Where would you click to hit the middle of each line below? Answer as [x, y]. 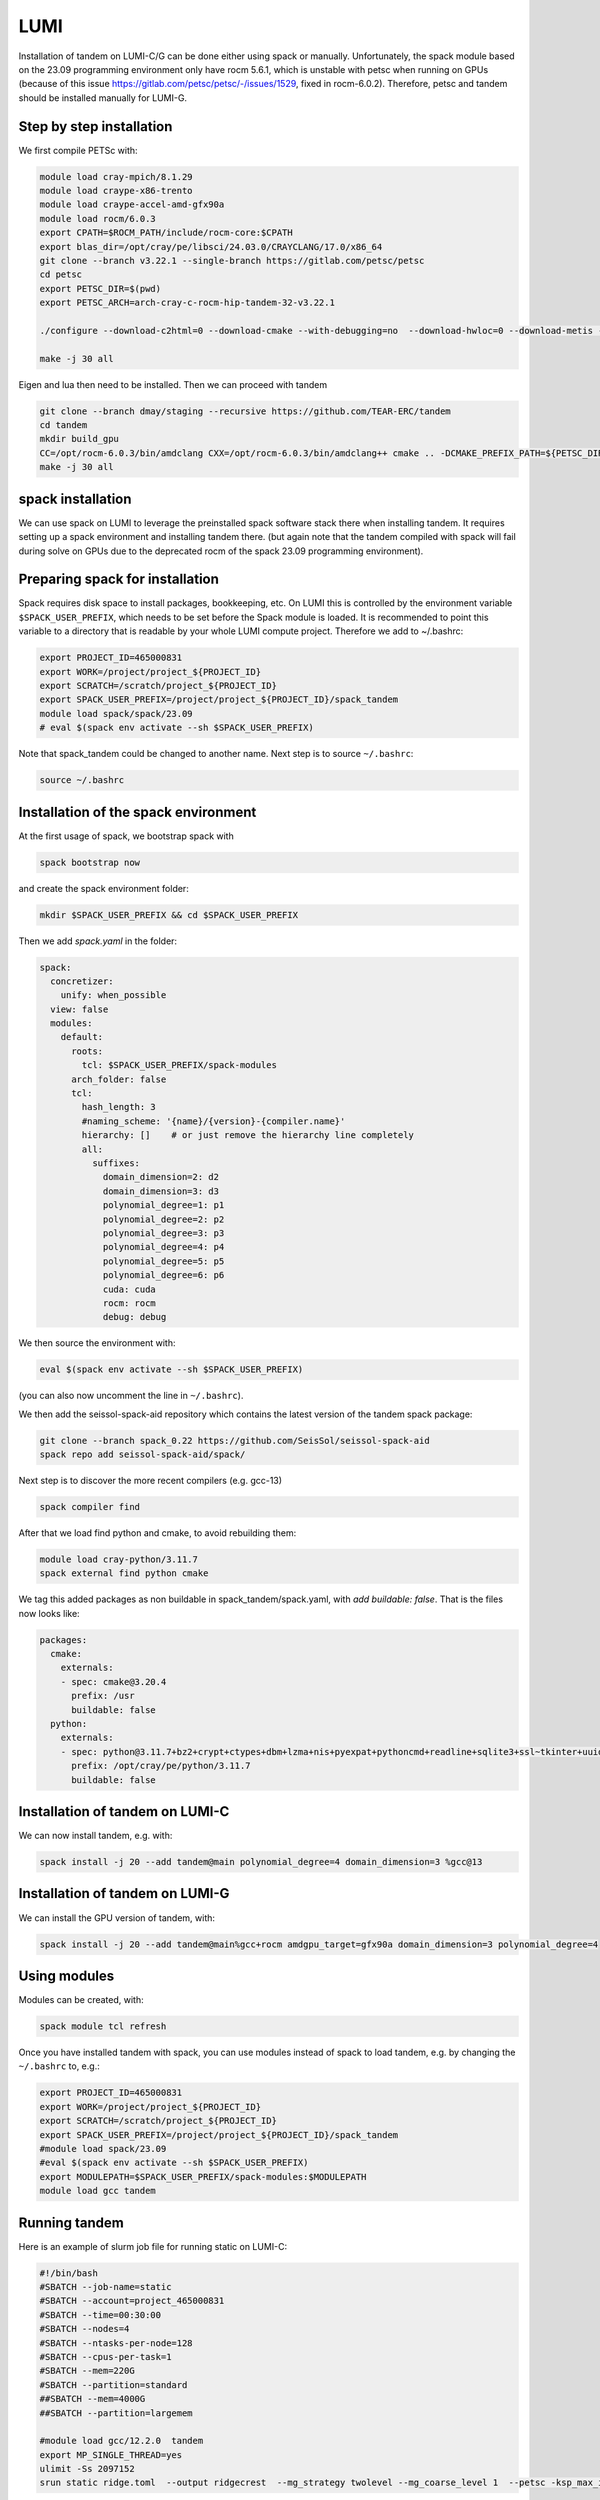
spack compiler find [89, 1506]
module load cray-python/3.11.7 [119, 1559]
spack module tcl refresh [103, 2026]
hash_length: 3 [119, 1107]
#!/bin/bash [69, 2273]
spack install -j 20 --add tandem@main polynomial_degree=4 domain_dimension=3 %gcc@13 [261, 1862]
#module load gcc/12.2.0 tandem [121, 2441]
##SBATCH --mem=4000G [92, 2399]
